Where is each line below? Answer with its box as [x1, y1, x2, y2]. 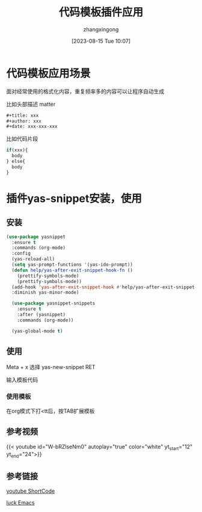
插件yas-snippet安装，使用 [6, 192, 142, 205]
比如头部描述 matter [6, 100, 56, 108]
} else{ [6, 159, 26, 165]
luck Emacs [6, 499, 35, 507]
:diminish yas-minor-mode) [11, 290, 79, 296]
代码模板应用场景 [6, 67, 91, 80]
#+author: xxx [6, 118, 42, 124]
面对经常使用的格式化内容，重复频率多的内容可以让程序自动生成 [6, 88, 164, 95]
